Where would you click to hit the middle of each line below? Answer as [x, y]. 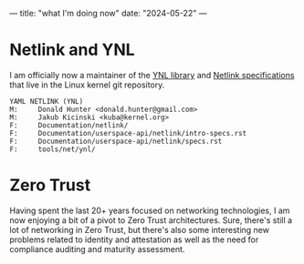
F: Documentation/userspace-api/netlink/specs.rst [116, 141]
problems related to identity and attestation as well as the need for [134, 239]
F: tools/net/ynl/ [52, 149]
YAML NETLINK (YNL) [47, 101]
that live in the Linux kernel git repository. [87, 85]
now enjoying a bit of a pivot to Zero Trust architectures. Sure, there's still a [151, 220]
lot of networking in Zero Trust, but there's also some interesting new [139, 229]
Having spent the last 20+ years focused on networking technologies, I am [150, 210]
